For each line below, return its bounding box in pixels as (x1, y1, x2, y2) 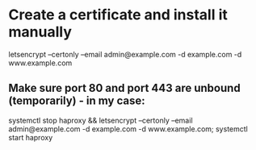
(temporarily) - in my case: (8, 94, 145, 108)
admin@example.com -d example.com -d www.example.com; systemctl (8, 123, 248, 134)
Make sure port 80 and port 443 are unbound (8, 81, 241, 95)
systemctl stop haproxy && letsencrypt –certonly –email (8, 115, 193, 125)
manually (8, 23, 73, 41)
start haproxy (8, 132, 53, 142)
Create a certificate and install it (8, 6, 228, 24)
